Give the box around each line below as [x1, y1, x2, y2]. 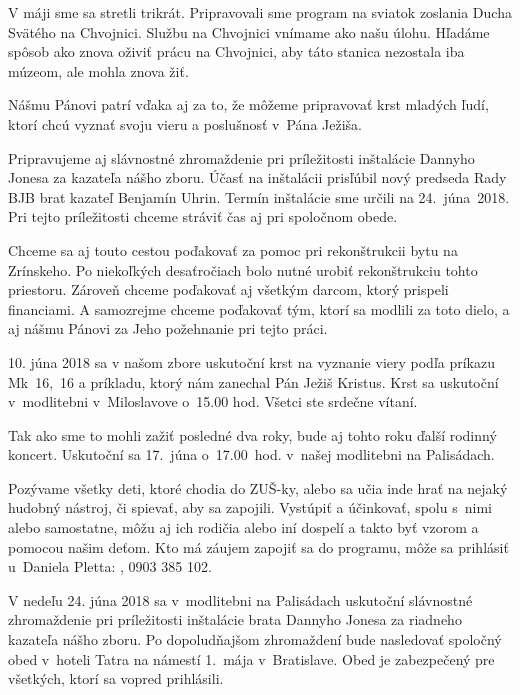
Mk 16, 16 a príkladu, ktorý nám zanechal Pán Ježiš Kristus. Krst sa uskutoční [8, 371, 499, 392]
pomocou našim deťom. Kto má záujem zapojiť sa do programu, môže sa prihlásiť [8, 536, 509, 557]
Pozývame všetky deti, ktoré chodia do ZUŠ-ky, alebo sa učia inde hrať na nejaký [8, 477, 508, 498]
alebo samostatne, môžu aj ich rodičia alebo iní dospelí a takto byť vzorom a [8, 517, 479, 538]
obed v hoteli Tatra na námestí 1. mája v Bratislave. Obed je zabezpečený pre [8, 648, 495, 669]
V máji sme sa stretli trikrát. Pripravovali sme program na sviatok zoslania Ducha [8, 2, 512, 22]
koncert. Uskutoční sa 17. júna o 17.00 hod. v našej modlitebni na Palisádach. [8, 444, 495, 465]
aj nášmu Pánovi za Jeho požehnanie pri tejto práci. [8, 318, 328, 339]
